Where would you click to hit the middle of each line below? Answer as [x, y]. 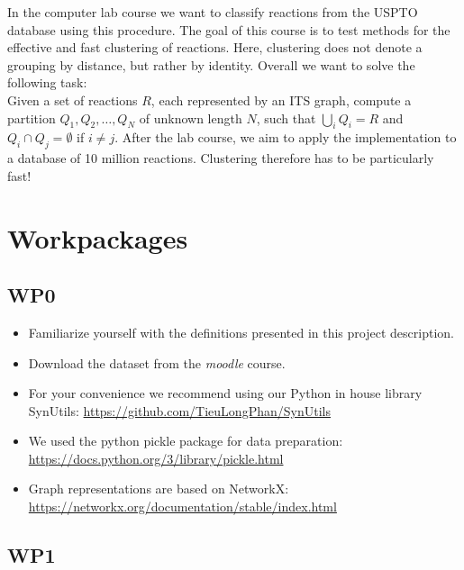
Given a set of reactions [73, 100]
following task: [47, 82]
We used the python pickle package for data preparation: [186, 441]
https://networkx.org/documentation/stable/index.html [182, 507]
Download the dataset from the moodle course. [157, 362]
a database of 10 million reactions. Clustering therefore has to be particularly [221, 158]
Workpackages [98, 237]
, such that [286, 118]
